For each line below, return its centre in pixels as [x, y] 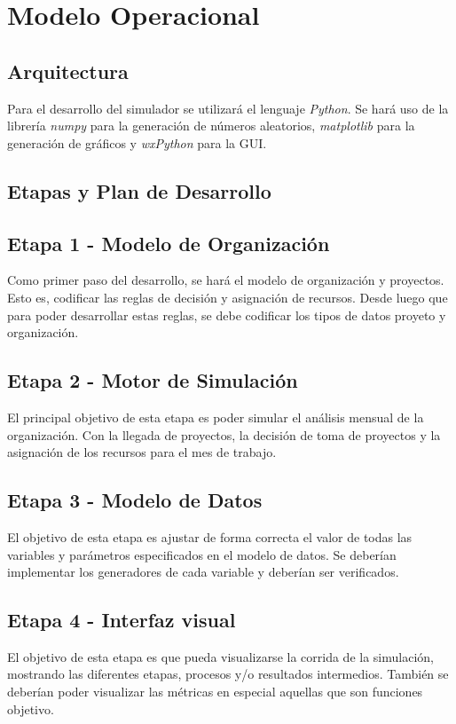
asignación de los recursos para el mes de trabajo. [142, 452]
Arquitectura [68, 71]
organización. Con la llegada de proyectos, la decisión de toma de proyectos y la [224, 434]
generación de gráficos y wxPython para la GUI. [137, 142]
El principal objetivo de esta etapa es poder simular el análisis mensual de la [216, 417]
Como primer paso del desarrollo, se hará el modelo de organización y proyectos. [226, 280]
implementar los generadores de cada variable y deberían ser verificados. [203, 572]
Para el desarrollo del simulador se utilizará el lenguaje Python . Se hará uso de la [228, 108]
